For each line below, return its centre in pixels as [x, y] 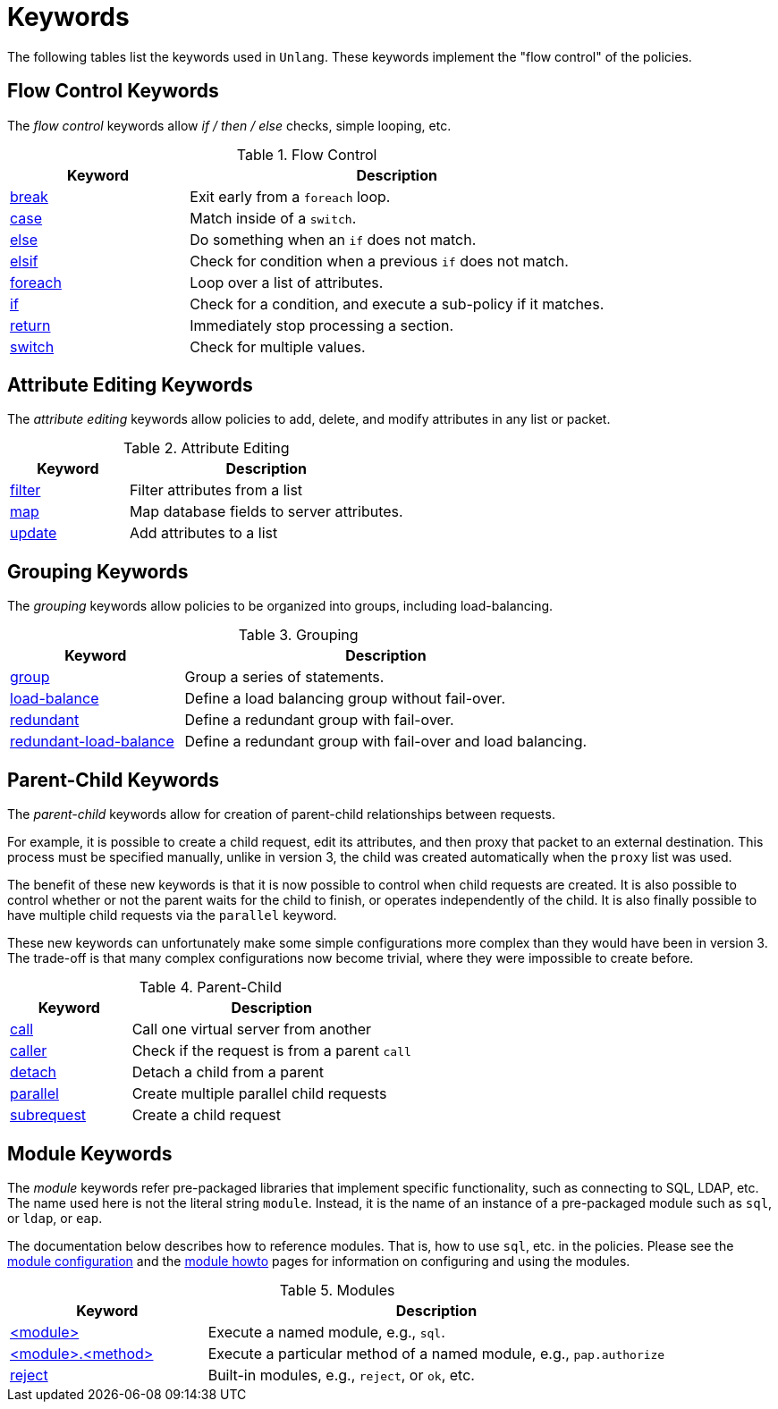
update [34, 533]
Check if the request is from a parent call [271, 1051]
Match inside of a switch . [273, 218]
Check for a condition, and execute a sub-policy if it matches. [397, 304]
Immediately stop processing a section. [322, 325]
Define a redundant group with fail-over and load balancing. [386, 742]
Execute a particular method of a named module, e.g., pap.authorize [436, 1353]
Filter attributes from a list [216, 490]
